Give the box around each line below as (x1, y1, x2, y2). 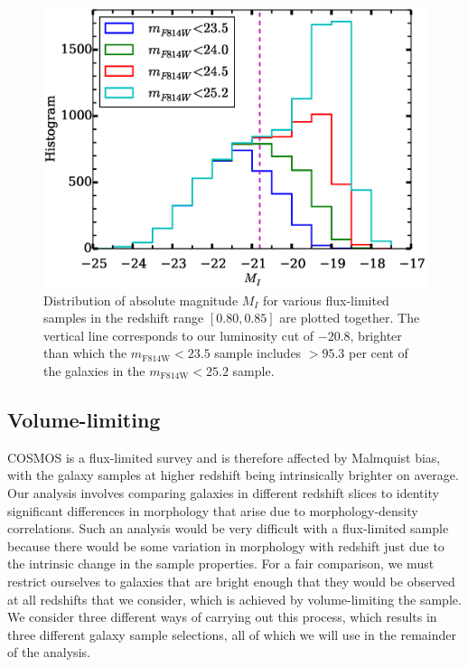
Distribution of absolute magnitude (43, 290, 239, 309)
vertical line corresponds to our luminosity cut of (43, 325, 314, 344)
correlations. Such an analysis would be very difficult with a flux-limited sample (7, 519, 449, 538)
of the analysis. (7, 643, 90, 662)
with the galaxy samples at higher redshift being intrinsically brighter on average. (7, 465, 459, 484)
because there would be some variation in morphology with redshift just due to (7, 536, 445, 555)
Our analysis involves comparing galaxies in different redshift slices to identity (7, 483, 439, 502)
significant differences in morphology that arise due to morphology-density (7, 501, 418, 520)
